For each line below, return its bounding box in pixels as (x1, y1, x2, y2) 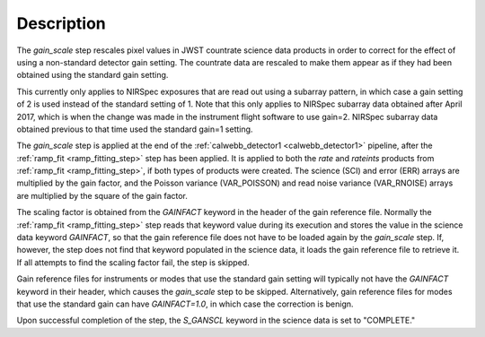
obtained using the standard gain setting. (16, 70, 169, 81)
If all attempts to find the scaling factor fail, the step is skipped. (16, 256, 251, 268)
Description (16, 13, 107, 33)
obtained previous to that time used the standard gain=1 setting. (16, 124, 253, 134)
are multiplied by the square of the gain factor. (16, 190, 189, 201)
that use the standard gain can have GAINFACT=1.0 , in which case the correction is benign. (16, 298, 354, 309)
